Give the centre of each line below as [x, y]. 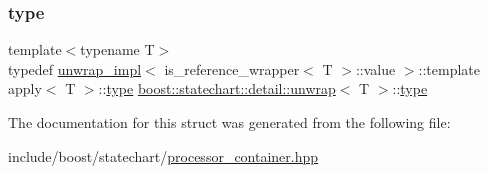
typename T [117, 49]
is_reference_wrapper [232, 68]
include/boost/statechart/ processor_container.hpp [163, 155]
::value [375, 68]
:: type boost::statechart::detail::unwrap [217, 88]
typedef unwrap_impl [75, 68]
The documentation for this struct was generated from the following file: [229, 122]
